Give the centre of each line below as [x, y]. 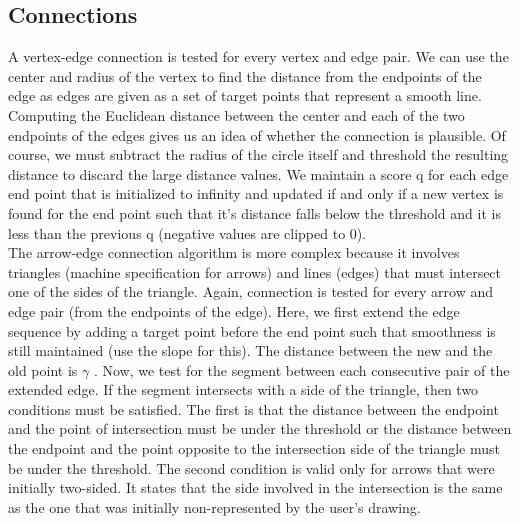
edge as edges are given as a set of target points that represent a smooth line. [245, 95]
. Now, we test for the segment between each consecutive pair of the [301, 369]
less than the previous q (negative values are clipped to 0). [187, 232]
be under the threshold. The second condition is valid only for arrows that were [251, 467]
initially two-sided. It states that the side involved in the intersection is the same [255, 487]
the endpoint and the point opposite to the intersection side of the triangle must [254, 448]
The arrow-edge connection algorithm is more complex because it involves [234, 252]
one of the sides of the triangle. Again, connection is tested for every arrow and [251, 291]
